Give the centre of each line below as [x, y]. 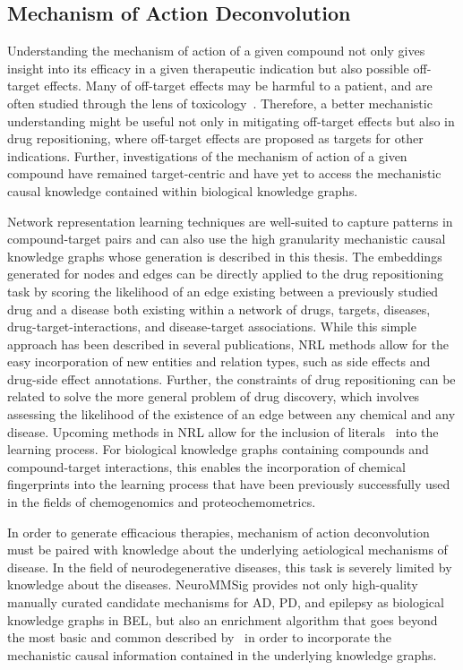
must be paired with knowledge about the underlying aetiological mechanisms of [227, 550]
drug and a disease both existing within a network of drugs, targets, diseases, [219, 309]
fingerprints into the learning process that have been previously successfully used [229, 484]
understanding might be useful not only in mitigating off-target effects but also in [231, 120]
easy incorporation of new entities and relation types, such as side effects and [219, 361]
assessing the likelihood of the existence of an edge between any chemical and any [231, 414]
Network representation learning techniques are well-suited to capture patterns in [230, 221]
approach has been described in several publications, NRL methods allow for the [228, 344]
